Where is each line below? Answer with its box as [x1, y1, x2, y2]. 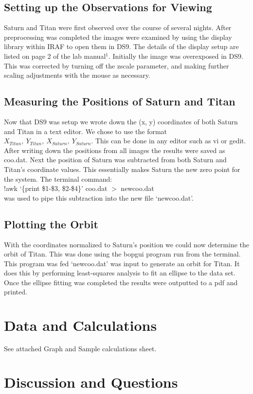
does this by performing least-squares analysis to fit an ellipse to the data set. [4, 268, 235, 278]
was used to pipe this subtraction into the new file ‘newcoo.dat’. [4, 192, 194, 203]
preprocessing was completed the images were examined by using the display [4, 32, 232, 42]
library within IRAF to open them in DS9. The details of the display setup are [4, 41, 239, 51]
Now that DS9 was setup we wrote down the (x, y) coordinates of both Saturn [4, 116, 238, 126]
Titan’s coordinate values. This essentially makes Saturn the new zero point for [4, 164, 240, 174]
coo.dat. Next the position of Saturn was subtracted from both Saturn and [4, 154, 227, 165]
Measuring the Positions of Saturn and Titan [4, 94, 235, 109]
